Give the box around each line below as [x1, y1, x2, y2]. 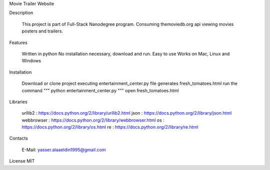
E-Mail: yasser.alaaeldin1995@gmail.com [21, 147, 106, 153]
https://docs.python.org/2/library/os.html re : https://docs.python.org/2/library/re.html [21, 124, 198, 130]
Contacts [9, 135, 28, 142]
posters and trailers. [21, 28, 63, 34]
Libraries [9, 99, 27, 105]
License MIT [9, 158, 35, 164]
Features [9, 39, 27, 45]
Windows [21, 58, 41, 64]
